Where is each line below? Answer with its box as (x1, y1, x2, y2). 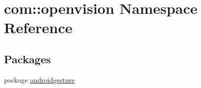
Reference (4, 17, 73, 38)
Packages (4, 51, 51, 66)
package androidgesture (4, 74, 75, 85)
